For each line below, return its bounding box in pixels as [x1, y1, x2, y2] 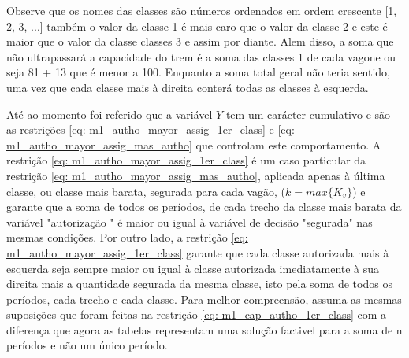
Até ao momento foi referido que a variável [6, 105, 213, 122]
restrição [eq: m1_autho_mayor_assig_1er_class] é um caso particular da [6, 152, 366, 168]
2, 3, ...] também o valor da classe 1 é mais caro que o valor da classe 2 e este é [6, 17, 388, 34]
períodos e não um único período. [6, 337, 168, 353]
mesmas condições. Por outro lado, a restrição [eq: [6, 229, 248, 245]
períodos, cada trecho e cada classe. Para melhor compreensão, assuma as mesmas [6, 290, 402, 307]
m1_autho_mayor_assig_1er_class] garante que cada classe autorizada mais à [6, 244, 389, 260]
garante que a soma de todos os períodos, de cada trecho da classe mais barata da [6, 198, 402, 215]
